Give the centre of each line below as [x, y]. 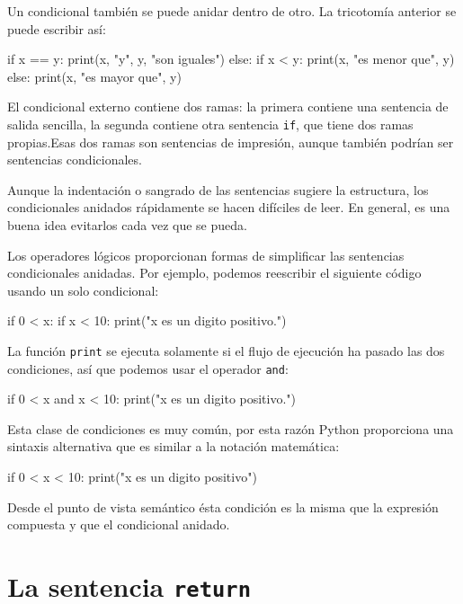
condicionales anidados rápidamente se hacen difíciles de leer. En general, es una [229, 207]
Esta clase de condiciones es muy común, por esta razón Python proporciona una [231, 428]
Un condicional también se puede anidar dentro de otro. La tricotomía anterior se [232, 11]
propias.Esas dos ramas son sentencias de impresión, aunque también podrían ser [231, 142]
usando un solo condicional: [83, 290]
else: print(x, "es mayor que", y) [94, 76]
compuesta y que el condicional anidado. [119, 524]
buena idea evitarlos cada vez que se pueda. [127, 225]
